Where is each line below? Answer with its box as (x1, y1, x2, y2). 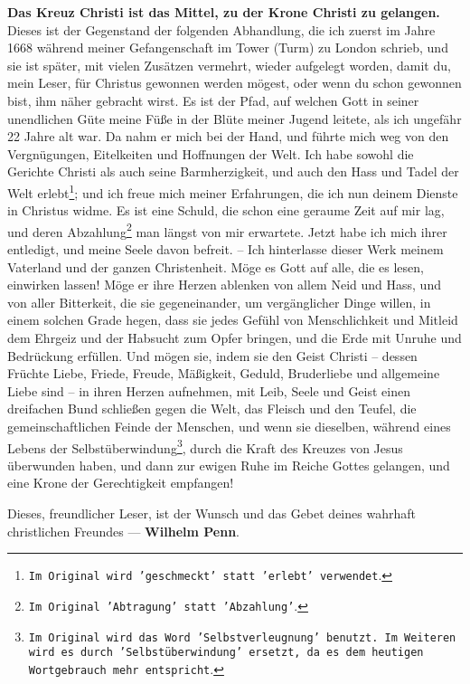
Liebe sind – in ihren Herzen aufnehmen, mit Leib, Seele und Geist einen (7, 381, 410, 400)
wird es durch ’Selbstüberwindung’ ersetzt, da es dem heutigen (28, 646, 424, 660)
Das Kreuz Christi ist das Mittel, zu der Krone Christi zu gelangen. (7, 3, 440, 21)
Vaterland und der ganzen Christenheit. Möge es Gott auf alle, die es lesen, (7, 257, 424, 276)
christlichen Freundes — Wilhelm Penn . (7, 521, 240, 540)
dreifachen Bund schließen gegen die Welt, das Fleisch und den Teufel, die (7, 399, 417, 418)
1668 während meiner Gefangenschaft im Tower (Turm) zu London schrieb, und (7, 38, 448, 57)
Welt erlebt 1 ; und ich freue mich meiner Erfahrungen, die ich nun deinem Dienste (7, 180, 458, 202)
